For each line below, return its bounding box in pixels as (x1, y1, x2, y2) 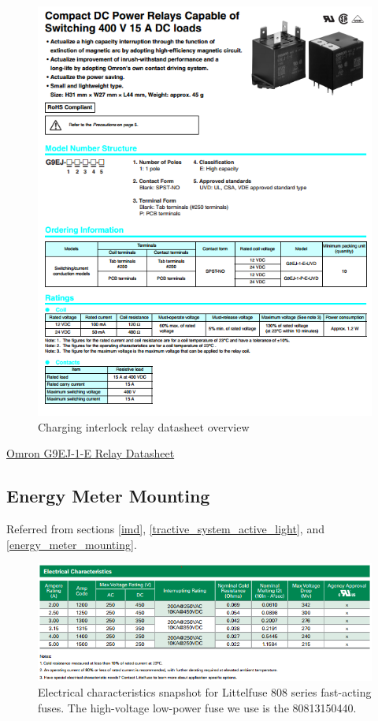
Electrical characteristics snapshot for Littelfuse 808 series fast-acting (38, 683, 372, 700)
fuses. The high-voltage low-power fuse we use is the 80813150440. (38, 699, 357, 715)
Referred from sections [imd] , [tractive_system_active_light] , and (6, 521, 324, 537)
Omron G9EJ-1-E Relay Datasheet (6, 445, 175, 461)
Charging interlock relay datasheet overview (38, 418, 250, 435)
